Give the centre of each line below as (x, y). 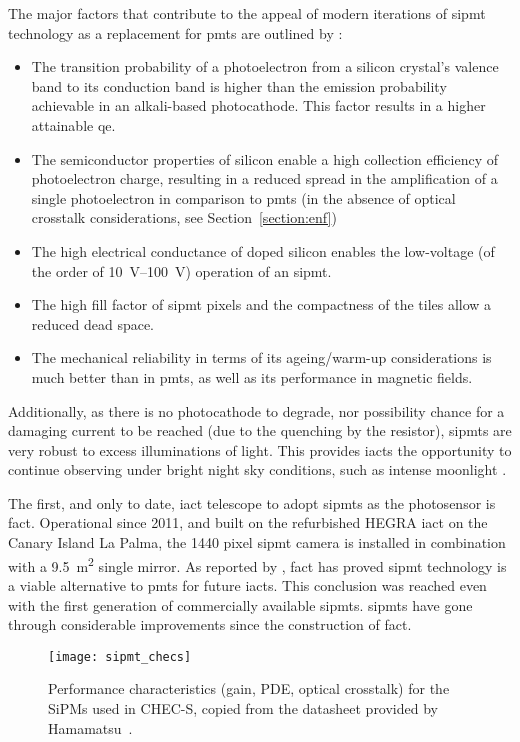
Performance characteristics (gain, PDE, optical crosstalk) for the (249, 688)
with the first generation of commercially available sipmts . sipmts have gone (240, 604)
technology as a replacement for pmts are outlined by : (175, 32)
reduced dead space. (93, 323)
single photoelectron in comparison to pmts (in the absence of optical (243, 197)
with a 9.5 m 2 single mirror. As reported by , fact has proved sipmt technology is (257, 564)
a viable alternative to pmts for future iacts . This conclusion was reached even (247, 584)
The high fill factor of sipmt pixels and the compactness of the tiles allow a (261, 304)
